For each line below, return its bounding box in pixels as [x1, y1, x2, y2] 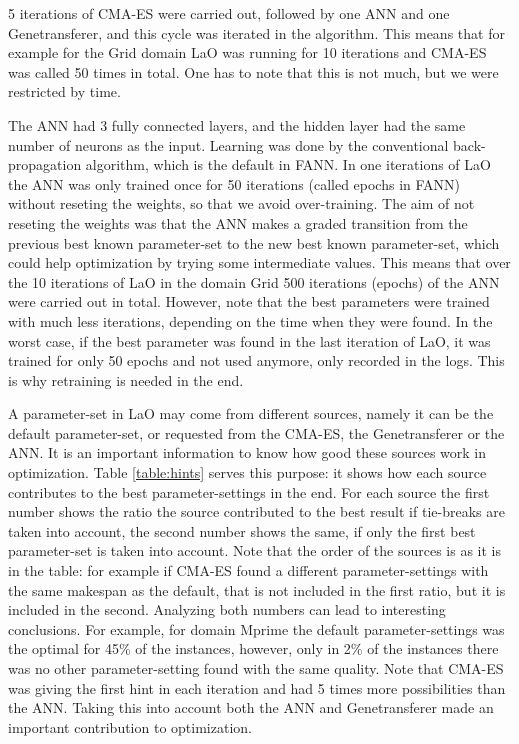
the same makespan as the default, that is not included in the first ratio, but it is [8, 579, 506, 600]
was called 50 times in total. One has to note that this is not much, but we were [8, 61, 499, 82]
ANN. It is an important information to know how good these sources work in [8, 442, 487, 463]
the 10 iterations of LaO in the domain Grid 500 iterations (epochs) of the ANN [8, 271, 500, 292]
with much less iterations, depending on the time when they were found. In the [8, 310, 493, 331]
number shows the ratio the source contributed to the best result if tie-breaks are [8, 501, 505, 522]
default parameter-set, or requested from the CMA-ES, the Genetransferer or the [8, 422, 505, 443]
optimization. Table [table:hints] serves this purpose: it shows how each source [8, 462, 487, 483]
